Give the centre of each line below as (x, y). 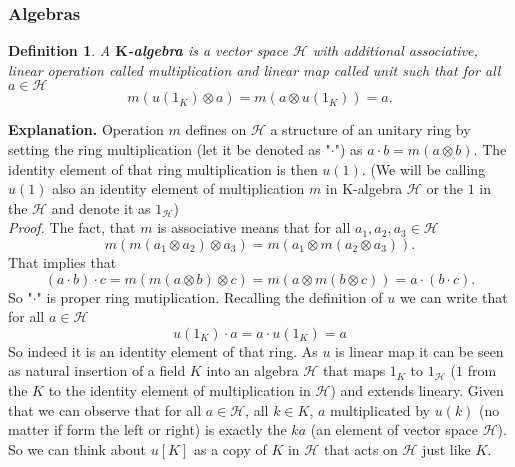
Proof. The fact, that (72, 227)
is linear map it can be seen (419, 350)
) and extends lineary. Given (417, 389)
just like (446, 448)
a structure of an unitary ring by (370, 129)
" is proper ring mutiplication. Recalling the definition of (209, 296)
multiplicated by (380, 409)
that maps (354, 370)
